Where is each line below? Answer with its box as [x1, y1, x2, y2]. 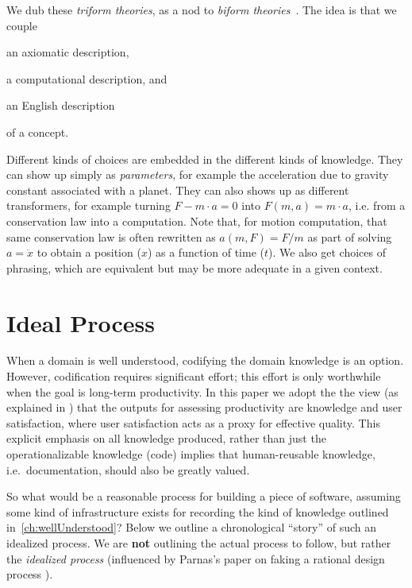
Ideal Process [6, 306, 155, 338]
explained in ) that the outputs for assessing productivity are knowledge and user [6, 399, 402, 416]
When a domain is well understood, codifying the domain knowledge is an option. [6, 352, 404, 369]
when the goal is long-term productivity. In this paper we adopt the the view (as [6, 383, 399, 400]
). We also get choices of [268, 244, 386, 261]
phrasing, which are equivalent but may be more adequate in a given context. [6, 259, 383, 276]
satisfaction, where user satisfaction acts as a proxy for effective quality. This [6, 414, 380, 431]
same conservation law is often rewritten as [6, 228, 216, 245]
